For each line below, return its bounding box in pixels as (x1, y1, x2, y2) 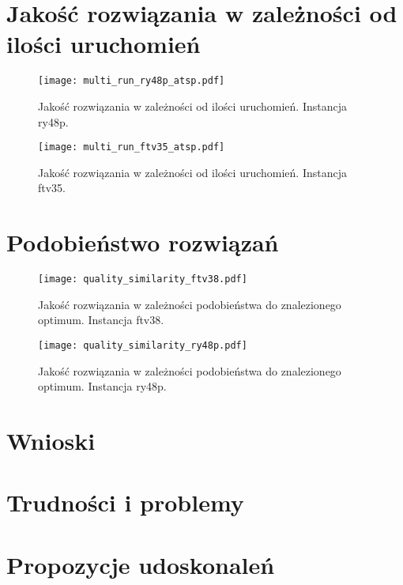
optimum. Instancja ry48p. (38, 378, 167, 394)
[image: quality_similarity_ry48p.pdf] (38, 339, 247, 351)
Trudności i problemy (6, 486, 244, 519)
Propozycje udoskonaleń (6, 548, 275, 580)
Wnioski (6, 425, 96, 456)
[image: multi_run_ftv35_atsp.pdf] (38, 142, 225, 153)
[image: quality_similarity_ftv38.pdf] (38, 274, 247, 285)
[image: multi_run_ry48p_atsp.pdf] (38, 75, 225, 87)
